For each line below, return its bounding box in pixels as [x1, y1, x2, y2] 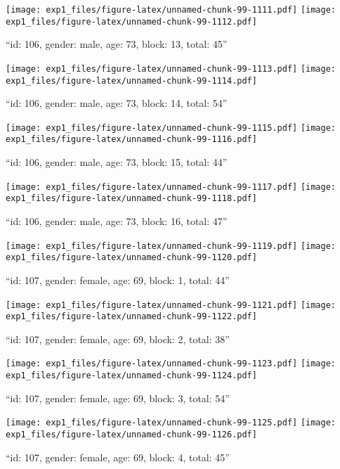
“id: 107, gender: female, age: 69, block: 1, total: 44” [6, 272, 230, 287]
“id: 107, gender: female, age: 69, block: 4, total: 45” [6, 449, 230, 464]
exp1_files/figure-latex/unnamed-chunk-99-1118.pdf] [6, 193, 257, 204]
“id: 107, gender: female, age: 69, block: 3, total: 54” [6, 390, 230, 405]
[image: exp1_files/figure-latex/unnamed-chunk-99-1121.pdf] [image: [6, 300, 336, 310]
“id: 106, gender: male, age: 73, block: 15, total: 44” [6, 155, 228, 169]
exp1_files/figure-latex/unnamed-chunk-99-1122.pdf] [6, 311, 257, 322]
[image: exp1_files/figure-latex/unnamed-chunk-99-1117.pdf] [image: [6, 181, 336, 192]
